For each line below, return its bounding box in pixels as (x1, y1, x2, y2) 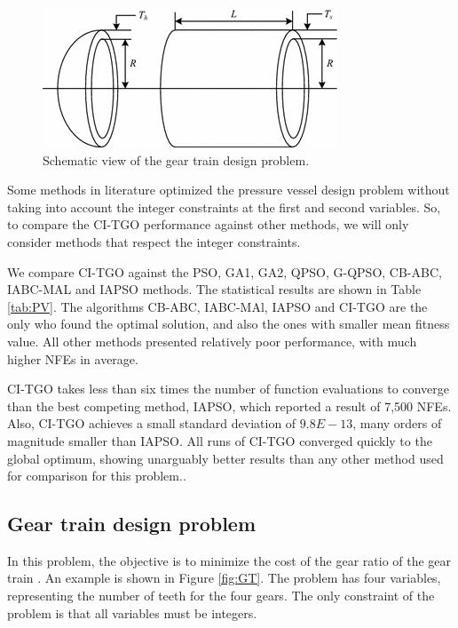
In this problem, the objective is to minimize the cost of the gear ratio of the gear (7, 551, 452, 569)
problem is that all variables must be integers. (7, 603, 257, 622)
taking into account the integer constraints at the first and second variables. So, (7, 197, 441, 216)
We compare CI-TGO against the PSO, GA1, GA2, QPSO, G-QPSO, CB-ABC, (7, 262, 442, 281)
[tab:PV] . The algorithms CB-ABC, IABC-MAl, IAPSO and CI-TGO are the (7, 297, 428, 315)
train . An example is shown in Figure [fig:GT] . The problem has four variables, (7, 568, 441, 587)
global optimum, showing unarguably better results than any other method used (7, 449, 444, 467)
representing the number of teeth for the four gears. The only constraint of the (7, 586, 435, 605)
